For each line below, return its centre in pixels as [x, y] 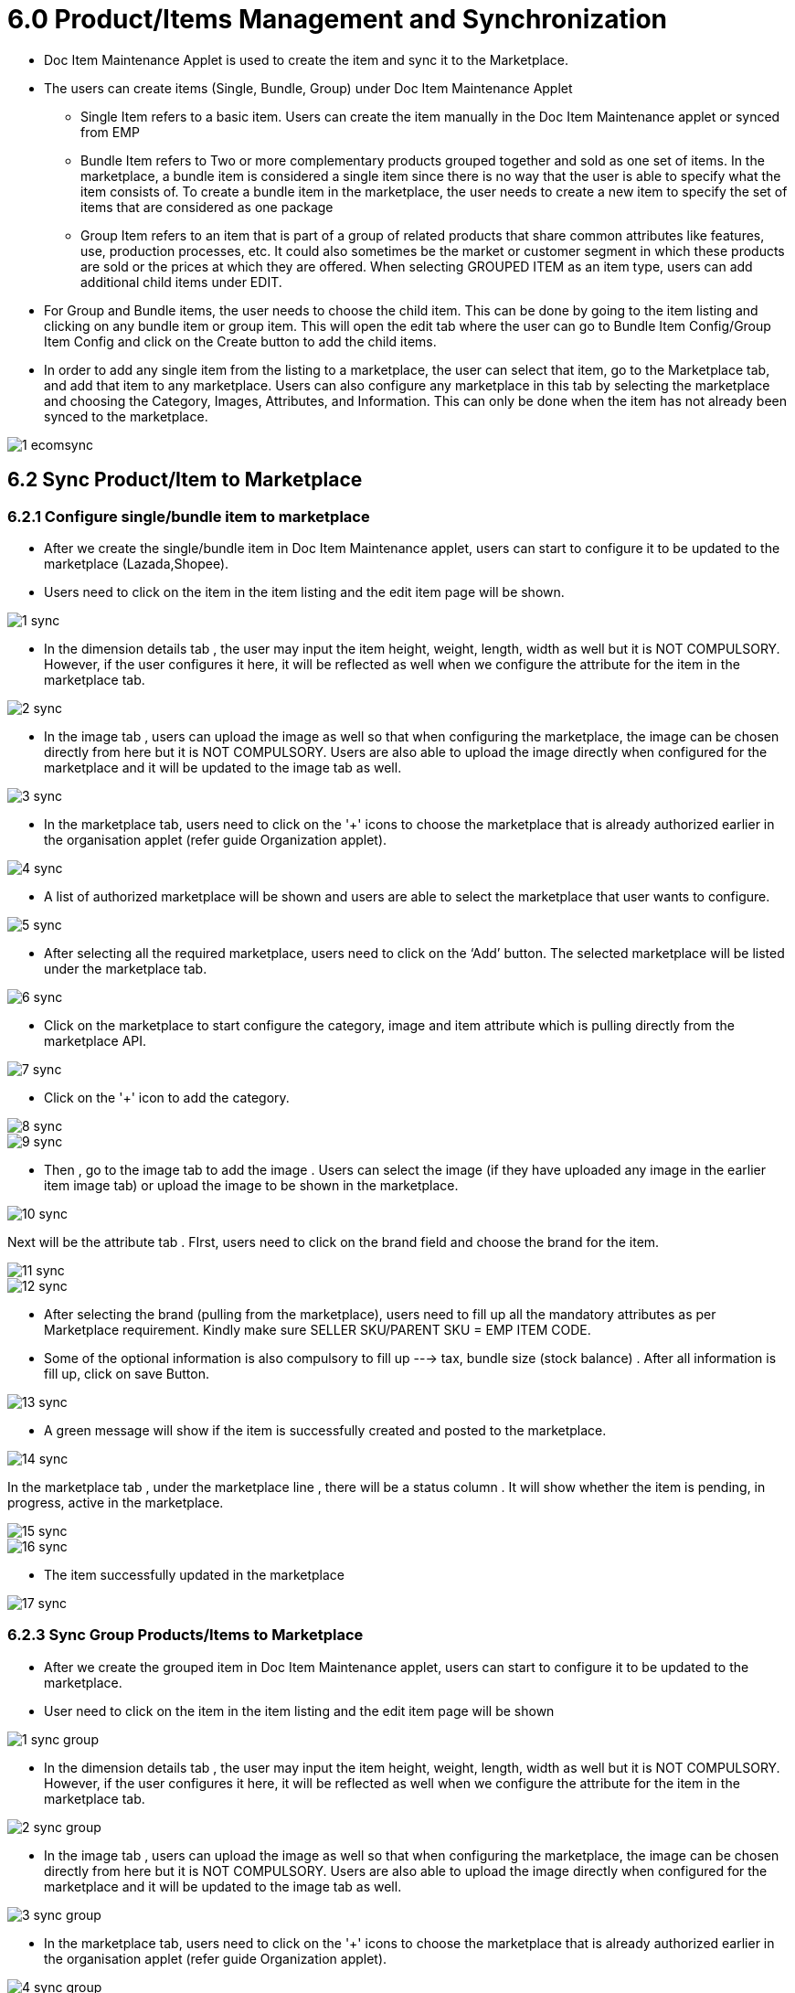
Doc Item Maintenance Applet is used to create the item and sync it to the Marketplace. [306, 59]
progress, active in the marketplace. [116, 1502]
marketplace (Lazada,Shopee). [137, 563]
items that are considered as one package [207, 207]
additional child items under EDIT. [181, 282]
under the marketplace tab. [126, 968]
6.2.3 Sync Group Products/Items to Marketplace [185, 1635]
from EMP [110, 132]
